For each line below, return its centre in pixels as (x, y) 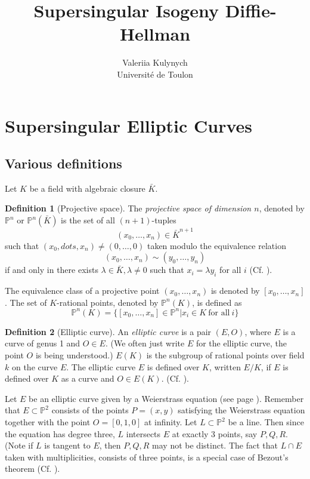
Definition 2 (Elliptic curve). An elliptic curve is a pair (108, 331)
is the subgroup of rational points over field (225, 355)
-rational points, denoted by (108, 302)
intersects (143, 433)
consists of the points (90, 410)
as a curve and (88, 378)
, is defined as (217, 302)
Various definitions (63, 163)
